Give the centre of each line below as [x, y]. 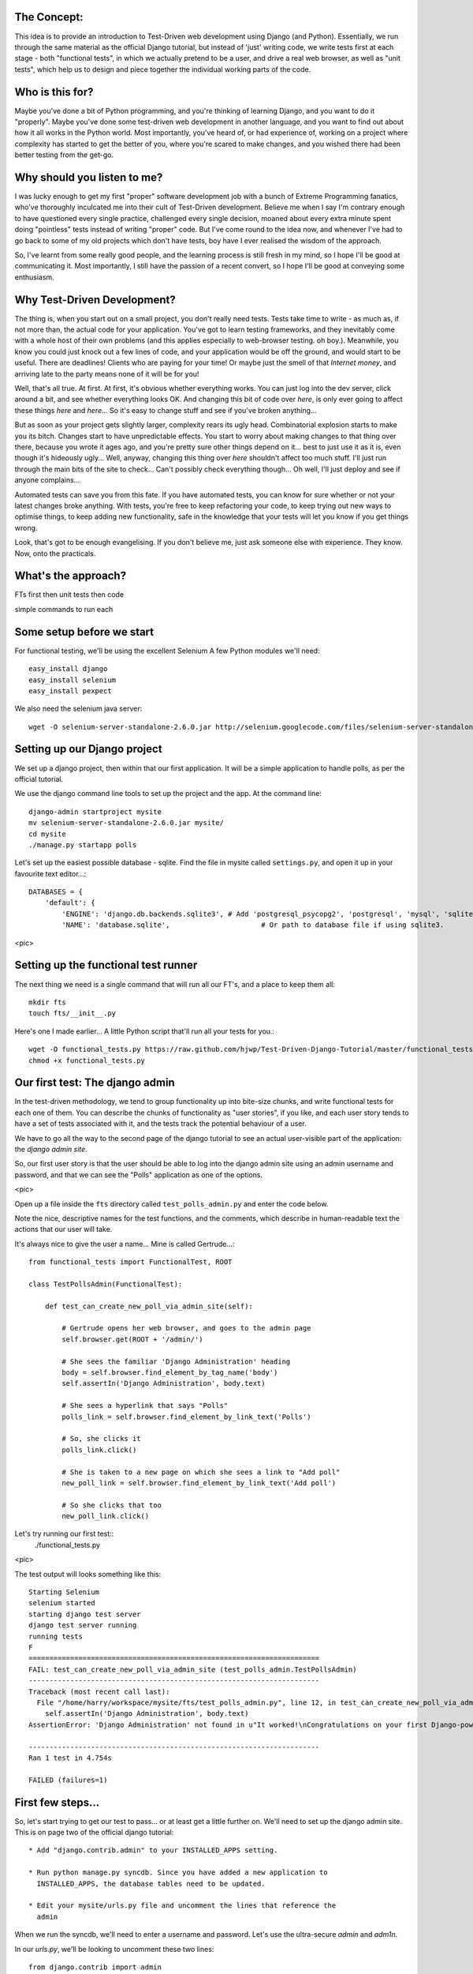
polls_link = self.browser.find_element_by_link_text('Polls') [186, 1417]
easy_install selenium [73, 680]
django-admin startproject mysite [95, 812]
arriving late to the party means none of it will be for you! [107, 373]
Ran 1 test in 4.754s [70, 1758]
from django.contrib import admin [95, 1967]
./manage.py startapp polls [83, 844]
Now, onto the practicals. [55, 554]
